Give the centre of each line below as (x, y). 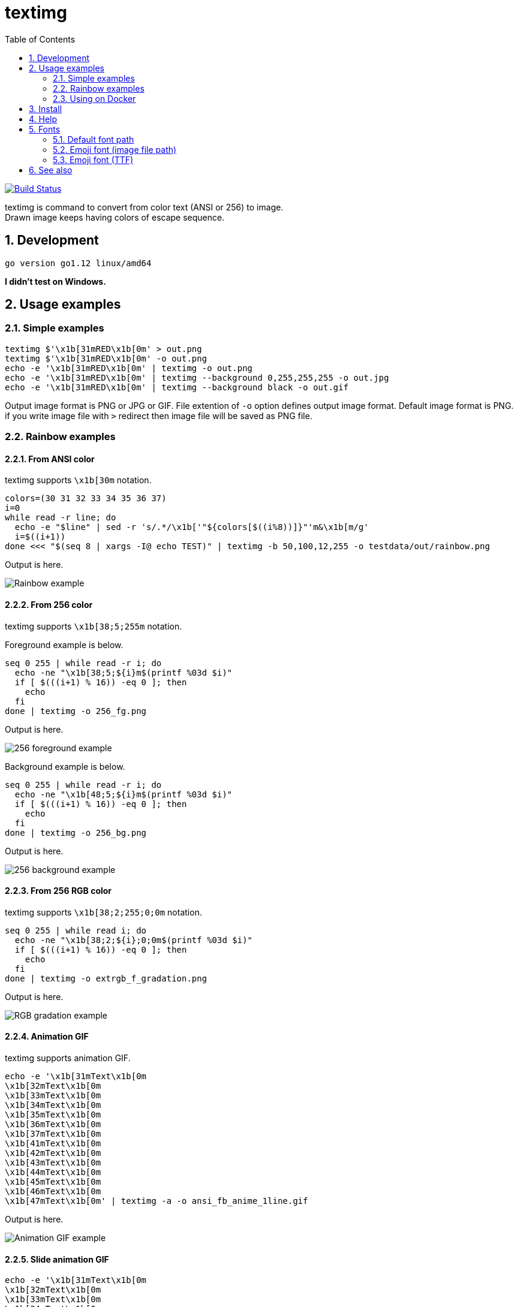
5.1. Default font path (94, 139)
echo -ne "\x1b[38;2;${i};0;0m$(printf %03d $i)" (134, 940)
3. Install (46, 109)
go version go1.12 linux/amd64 (78, 263)
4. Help (43, 119)
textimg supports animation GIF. (68, 1058)
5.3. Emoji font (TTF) (93, 159)
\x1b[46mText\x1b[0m (53, 1192)
